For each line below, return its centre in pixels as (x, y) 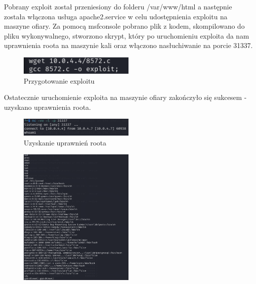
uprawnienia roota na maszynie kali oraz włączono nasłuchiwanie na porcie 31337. (128, 45)
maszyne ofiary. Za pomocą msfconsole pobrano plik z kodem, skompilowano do (124, 26)
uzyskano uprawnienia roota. (47, 107)
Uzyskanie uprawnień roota (65, 142)
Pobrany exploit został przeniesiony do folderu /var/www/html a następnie (118, 6)
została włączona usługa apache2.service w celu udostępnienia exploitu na (116, 16)
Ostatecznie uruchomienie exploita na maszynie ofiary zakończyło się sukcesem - (125, 97)
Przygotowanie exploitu (59, 80)
